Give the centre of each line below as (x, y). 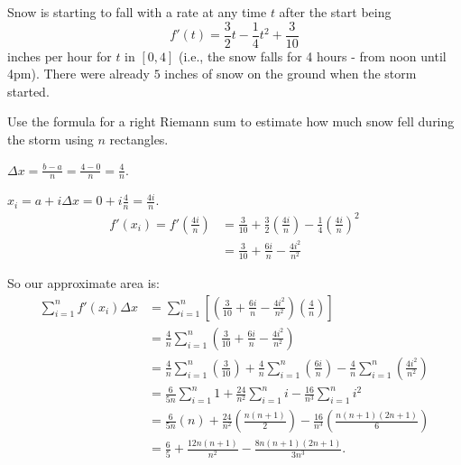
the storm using (51, 139)
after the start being (335, 12)
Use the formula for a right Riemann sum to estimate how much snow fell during (231, 121)
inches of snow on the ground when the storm (290, 74)
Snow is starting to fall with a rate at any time (137, 12)
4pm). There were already (78, 74)
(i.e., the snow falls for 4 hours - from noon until (312, 56)
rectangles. (139, 139)
